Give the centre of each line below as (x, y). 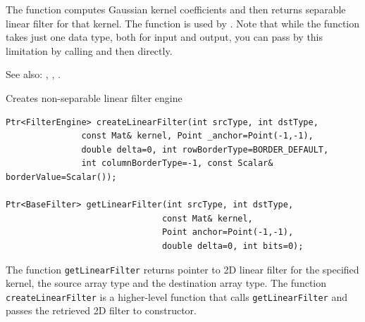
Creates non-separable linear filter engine (94, 97)
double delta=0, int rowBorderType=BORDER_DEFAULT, (205, 149)
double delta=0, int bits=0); (233, 246)
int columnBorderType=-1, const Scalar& (177, 163)
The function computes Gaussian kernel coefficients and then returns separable (176, 9)
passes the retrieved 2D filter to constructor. (101, 310)
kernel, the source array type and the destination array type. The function (166, 283)
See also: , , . (33, 74)
